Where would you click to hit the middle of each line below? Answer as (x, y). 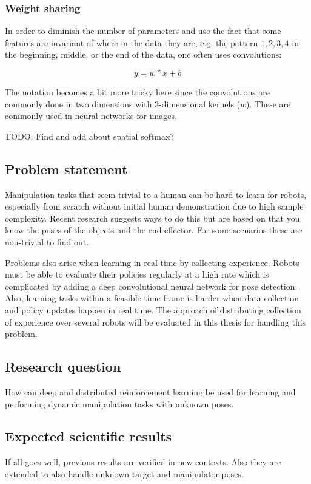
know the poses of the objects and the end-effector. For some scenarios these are (154, 230)
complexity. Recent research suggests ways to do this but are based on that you (152, 218)
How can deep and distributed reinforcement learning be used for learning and (150, 391)
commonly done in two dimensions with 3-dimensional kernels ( (123, 104)
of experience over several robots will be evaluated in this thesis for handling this (155, 322)
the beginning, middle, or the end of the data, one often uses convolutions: (143, 54)
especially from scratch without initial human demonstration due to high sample (154, 206)
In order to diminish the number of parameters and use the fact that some (143, 31)
